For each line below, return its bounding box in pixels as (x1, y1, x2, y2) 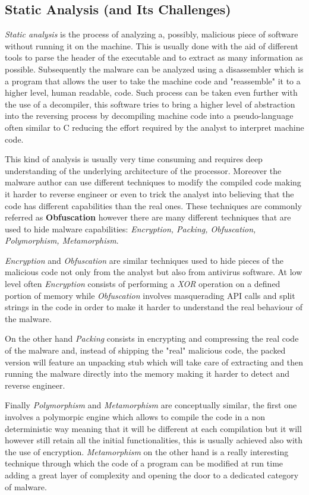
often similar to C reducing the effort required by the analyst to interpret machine (5, 121, 304, 133)
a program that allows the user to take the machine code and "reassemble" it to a (5, 74, 301, 87)
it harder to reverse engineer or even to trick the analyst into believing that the (5, 187, 294, 200)
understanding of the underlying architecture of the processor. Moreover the (5, 164, 282, 176)
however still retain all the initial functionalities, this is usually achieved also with (5, 434, 303, 446)
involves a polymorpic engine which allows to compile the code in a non (5, 411, 266, 423)
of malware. (5, 480, 47, 493)
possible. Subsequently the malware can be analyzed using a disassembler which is (5, 62, 304, 75)
